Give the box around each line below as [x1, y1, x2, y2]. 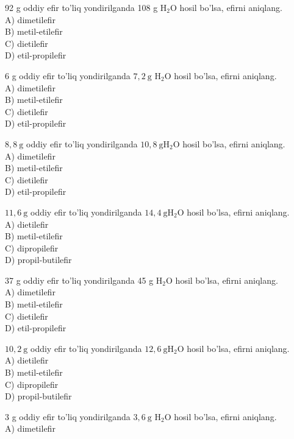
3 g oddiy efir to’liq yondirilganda [5, 410, 131, 423]
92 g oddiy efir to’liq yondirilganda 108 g [5, 1, 158, 13]
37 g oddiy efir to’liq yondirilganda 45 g [5, 273, 154, 286]
